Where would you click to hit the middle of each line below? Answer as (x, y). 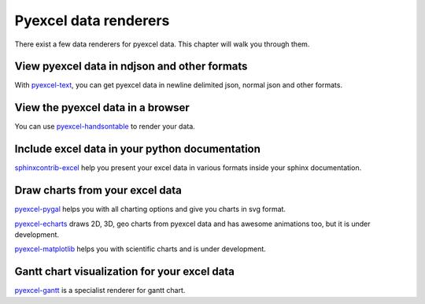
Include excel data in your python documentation (138, 149)
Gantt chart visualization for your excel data (125, 272)
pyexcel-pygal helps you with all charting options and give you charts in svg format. (150, 209)
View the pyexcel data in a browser (102, 108)
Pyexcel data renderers (92, 20)
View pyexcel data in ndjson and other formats (131, 67)
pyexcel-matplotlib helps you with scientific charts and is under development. (140, 249)
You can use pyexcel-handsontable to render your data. (105, 127)
